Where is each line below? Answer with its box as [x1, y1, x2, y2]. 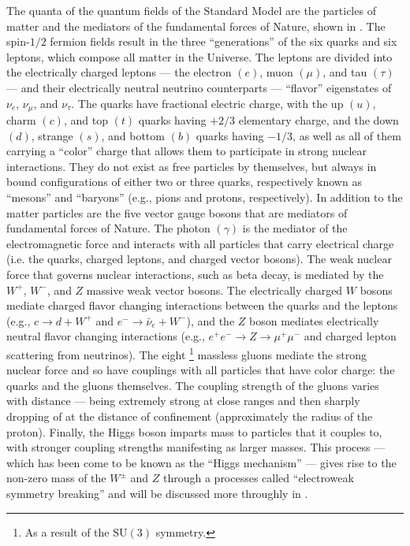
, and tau [322, 64, 367, 80]
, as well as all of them [293, 127, 401, 143]
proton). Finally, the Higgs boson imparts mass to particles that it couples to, [6, 423, 382, 440]
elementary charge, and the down [238, 112, 399, 128]
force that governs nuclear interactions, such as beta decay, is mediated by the [6, 266, 384, 282]
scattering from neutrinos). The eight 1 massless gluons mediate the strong [6, 344, 367, 362]
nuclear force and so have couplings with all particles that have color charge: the [6, 362, 395, 378]
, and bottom [101, 127, 165, 143]
